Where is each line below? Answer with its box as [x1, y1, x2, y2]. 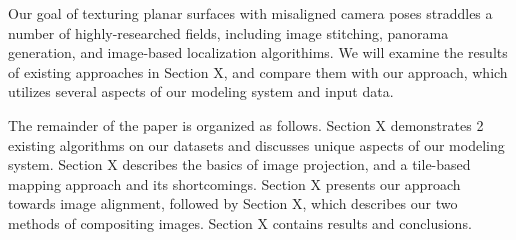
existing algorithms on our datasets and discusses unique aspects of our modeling [8, 134, 505, 155]
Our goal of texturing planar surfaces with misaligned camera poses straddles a [8, 3, 493, 23]
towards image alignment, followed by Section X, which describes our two [8, 193, 458, 214]
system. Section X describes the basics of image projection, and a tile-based [8, 154, 471, 175]
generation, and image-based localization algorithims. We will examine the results [8, 42, 508, 63]
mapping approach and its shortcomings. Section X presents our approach [8, 173, 461, 194]
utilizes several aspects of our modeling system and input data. [8, 81, 394, 102]
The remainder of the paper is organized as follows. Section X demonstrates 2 [8, 114, 484, 135]
